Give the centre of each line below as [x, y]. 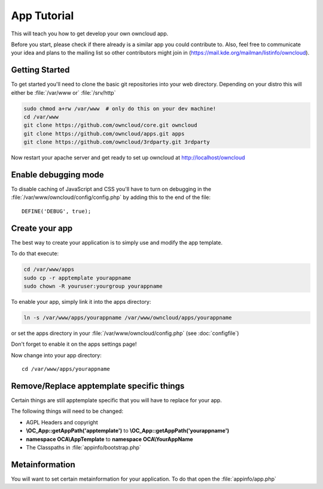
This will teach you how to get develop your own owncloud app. [90, 34]
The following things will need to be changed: [67, 411]
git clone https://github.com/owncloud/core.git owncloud [110, 125]
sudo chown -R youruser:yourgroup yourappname [93, 286]
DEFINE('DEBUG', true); [57, 211]
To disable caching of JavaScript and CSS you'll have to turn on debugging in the [111, 189]
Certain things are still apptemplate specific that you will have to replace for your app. [117, 400]
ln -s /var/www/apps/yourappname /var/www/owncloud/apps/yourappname [128, 317]
